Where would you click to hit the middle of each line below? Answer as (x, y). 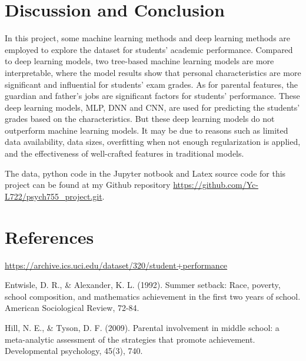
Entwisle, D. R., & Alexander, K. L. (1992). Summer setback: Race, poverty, (143, 285)
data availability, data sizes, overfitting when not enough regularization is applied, (153, 142)
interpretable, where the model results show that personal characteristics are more (153, 72)
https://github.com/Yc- (216, 185)
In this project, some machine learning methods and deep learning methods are (148, 38)
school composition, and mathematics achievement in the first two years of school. (153, 296)
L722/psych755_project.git (54, 196)
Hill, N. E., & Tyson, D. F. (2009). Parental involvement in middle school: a (142, 327)
